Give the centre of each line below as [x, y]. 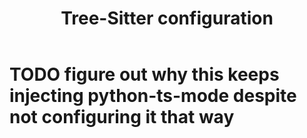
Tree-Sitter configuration [167, 18]
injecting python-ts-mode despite [153, 96]
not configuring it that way [122, 117]
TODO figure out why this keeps [144, 74]
